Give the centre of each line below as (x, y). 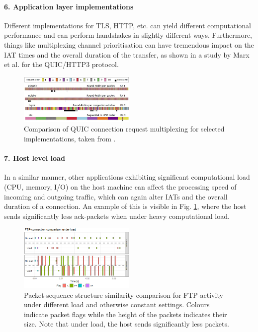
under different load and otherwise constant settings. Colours (117, 304)
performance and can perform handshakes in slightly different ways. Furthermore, (128, 35)
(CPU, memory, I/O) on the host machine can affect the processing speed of (120, 187)
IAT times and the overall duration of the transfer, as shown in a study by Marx (127, 54)
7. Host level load (35, 158)
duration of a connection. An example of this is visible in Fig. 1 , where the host (125, 206)
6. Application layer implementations (69, 6)
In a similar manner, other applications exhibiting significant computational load (127, 177)
